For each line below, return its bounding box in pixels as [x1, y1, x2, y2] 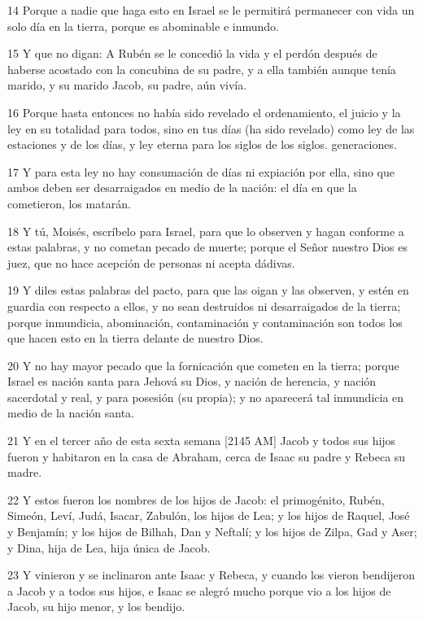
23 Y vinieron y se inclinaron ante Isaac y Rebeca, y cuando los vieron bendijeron [7, 566, 416, 583]
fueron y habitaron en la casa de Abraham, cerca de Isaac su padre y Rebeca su [7, 448, 406, 465]
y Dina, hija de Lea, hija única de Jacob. [7, 539, 211, 556]
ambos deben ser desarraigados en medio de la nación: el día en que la [7, 179, 357, 196]
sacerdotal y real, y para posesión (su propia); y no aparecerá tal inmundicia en [7, 388, 404, 405]
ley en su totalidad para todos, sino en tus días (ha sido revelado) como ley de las [7, 120, 415, 137]
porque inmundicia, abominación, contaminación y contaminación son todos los [7, 313, 403, 330]
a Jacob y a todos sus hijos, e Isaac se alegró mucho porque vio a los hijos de [7, 582, 391, 599]
